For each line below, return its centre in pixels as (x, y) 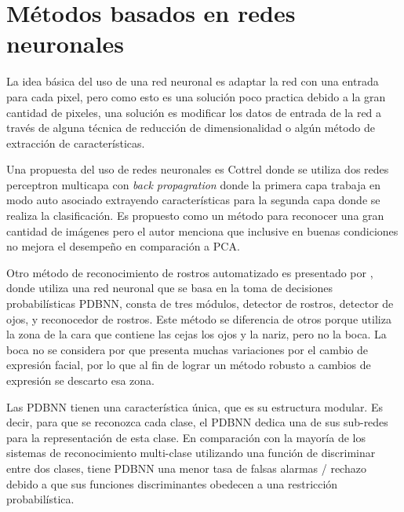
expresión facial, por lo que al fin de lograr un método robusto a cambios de (189, 365)
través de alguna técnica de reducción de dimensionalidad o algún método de (191, 128)
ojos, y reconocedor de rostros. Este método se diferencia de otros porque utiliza (199, 318)
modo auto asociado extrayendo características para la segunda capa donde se (193, 200)
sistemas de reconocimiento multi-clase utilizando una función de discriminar (191, 453)
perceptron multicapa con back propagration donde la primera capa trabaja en (194, 184)
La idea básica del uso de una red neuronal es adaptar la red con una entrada (193, 81)
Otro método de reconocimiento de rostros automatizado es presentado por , (190, 272)
